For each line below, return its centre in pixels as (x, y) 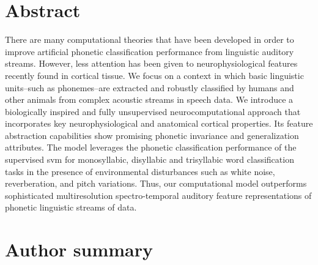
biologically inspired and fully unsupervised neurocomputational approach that (153, 111)
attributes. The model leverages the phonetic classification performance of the (151, 147)
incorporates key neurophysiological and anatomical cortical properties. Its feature (159, 123)
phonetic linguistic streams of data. (71, 207)
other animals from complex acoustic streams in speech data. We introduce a (149, 99)
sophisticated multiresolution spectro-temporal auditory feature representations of (158, 195)
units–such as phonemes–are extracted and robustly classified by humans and (150, 87)
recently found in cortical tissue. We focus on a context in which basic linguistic (154, 75)
